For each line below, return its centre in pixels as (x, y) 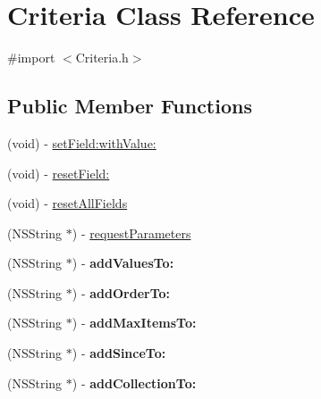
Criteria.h (102, 58)
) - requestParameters (131, 233)
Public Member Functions (130, 106)
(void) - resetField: (59, 173)
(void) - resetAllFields (68, 203)
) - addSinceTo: (119, 353)
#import (31, 58)
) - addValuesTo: (123, 263)
